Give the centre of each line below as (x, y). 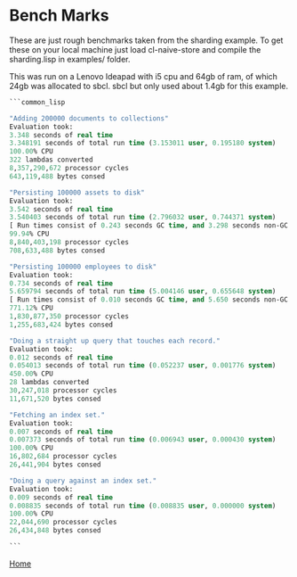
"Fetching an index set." (57, 415)
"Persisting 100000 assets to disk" (77, 193)
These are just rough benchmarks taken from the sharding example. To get (146, 40)
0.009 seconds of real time (61, 497)
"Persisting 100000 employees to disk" (83, 267)
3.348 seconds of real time (61, 135)
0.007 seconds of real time (61, 432)
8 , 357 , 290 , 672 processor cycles (69, 169)
